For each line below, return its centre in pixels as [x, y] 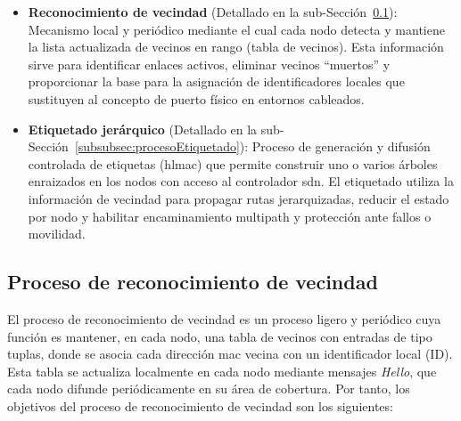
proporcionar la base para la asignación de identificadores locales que [216, 81]
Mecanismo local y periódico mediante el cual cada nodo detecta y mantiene [236, 29]
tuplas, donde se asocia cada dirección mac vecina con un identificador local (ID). [230, 354]
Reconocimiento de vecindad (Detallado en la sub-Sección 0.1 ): [213, 12]
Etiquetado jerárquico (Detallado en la [143, 129]
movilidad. [57, 234]
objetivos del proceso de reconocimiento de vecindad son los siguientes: [200, 405]
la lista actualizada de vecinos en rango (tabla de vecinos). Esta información [236, 47]
